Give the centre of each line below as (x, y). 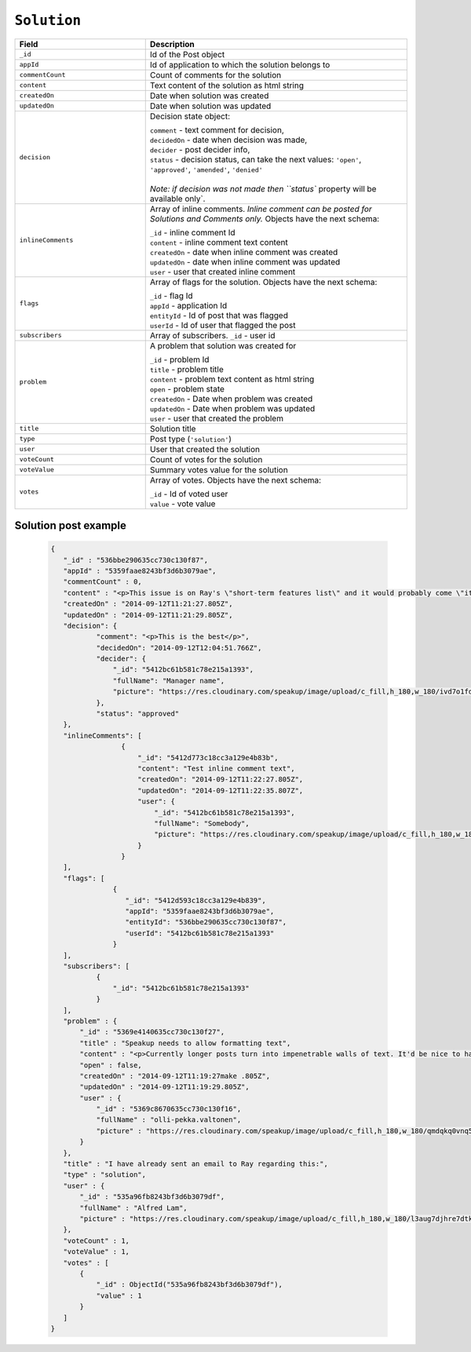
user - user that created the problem (217, 418)
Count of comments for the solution (215, 75)
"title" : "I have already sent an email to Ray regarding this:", (196, 1164)
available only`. (177, 199)
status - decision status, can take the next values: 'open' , (256, 159)
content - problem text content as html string (232, 379)
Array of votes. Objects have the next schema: (235, 480)
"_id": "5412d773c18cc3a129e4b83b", (208, 758)
